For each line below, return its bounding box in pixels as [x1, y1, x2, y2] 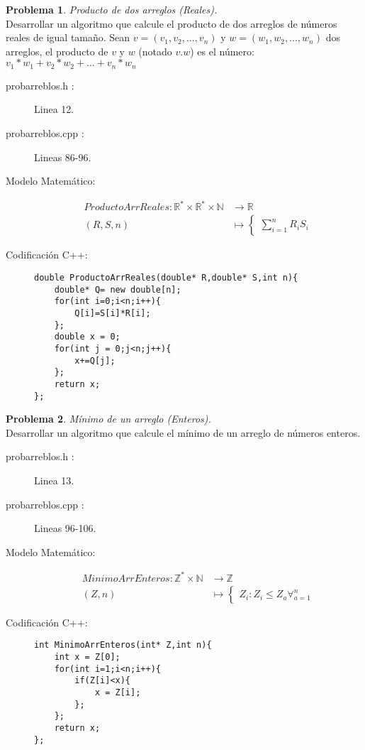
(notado [138, 43, 172, 58]
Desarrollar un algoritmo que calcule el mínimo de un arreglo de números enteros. [6, 425, 361, 440]
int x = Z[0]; [54, 652, 120, 663]
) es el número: [190, 43, 254, 58]
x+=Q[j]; [74, 355, 116, 366]
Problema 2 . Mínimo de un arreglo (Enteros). [6, 411, 211, 426]
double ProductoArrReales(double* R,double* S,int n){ [34, 272, 298, 283]
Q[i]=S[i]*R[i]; [74, 308, 151, 318]
